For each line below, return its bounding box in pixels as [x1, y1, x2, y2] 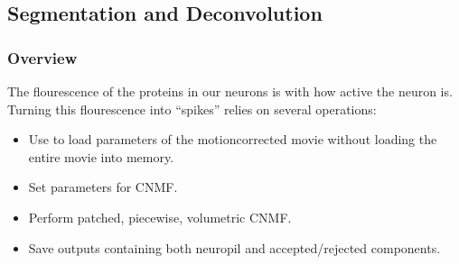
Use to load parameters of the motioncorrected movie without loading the [28, 130, 437, 149]
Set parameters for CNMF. [28, 178, 178, 196]
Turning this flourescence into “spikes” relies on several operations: [7, 99, 377, 118]
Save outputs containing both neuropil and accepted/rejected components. [28, 238, 441, 257]
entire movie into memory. [28, 147, 174, 166]
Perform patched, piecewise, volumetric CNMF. [28, 207, 292, 226]
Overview [7, 46, 78, 68]
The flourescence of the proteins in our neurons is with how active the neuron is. [7, 82, 453, 100]
